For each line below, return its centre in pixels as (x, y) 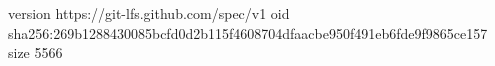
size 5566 (35, 52)
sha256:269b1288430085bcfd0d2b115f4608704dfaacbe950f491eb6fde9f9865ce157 (248, 32)
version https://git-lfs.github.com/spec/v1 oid (149, 13)
